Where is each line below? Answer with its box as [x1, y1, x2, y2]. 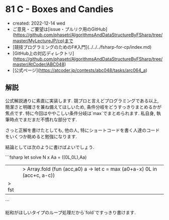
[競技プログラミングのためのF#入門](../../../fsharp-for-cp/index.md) [12, 44, 152, 50]
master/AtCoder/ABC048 [12, 61, 64, 67]
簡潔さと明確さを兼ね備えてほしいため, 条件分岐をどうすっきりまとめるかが [5, 104, 162, 110]
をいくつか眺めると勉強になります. [5, 133, 77, 139]
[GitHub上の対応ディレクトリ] [12, 50, 74, 56]
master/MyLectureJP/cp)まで [12, 38, 74, 44]
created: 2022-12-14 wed [12, 20, 65, 26]
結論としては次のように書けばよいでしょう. [5, 144, 95, 150]
